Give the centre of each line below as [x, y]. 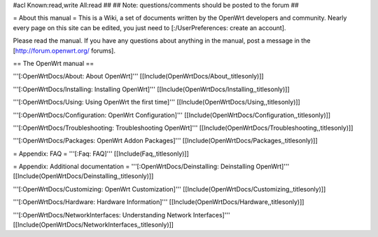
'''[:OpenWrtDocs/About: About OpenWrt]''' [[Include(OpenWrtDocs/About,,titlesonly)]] [138, 76]
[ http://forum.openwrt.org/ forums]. [64, 50]
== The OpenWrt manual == [54, 63]
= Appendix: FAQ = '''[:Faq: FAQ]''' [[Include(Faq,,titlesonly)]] [101, 154]
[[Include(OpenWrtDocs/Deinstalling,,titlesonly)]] [83, 176]
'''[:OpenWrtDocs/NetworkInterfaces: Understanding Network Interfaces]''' [121, 215]
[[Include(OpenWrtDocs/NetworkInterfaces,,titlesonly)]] [93, 225]
